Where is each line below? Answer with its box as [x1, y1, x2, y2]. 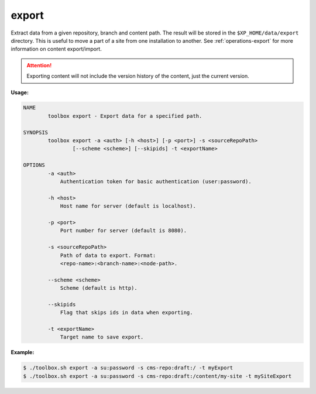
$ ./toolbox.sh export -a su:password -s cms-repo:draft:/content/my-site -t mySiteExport [23, 372, 292, 379]
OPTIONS [23, 162, 45, 169]
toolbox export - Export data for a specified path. [47, 112, 202, 119]
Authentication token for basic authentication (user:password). [60, 179, 252, 184]
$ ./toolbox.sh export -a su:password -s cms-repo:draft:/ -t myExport [23, 365, 233, 371]
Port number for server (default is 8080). [60, 227, 187, 234]
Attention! [26, 61, 52, 68]
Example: [11, 349, 35, 356]
